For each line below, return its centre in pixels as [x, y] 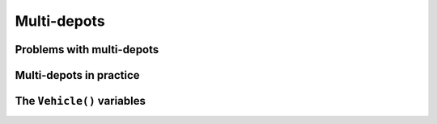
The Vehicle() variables [80, 101]
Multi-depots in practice [78, 75]
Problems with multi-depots [87, 50]
